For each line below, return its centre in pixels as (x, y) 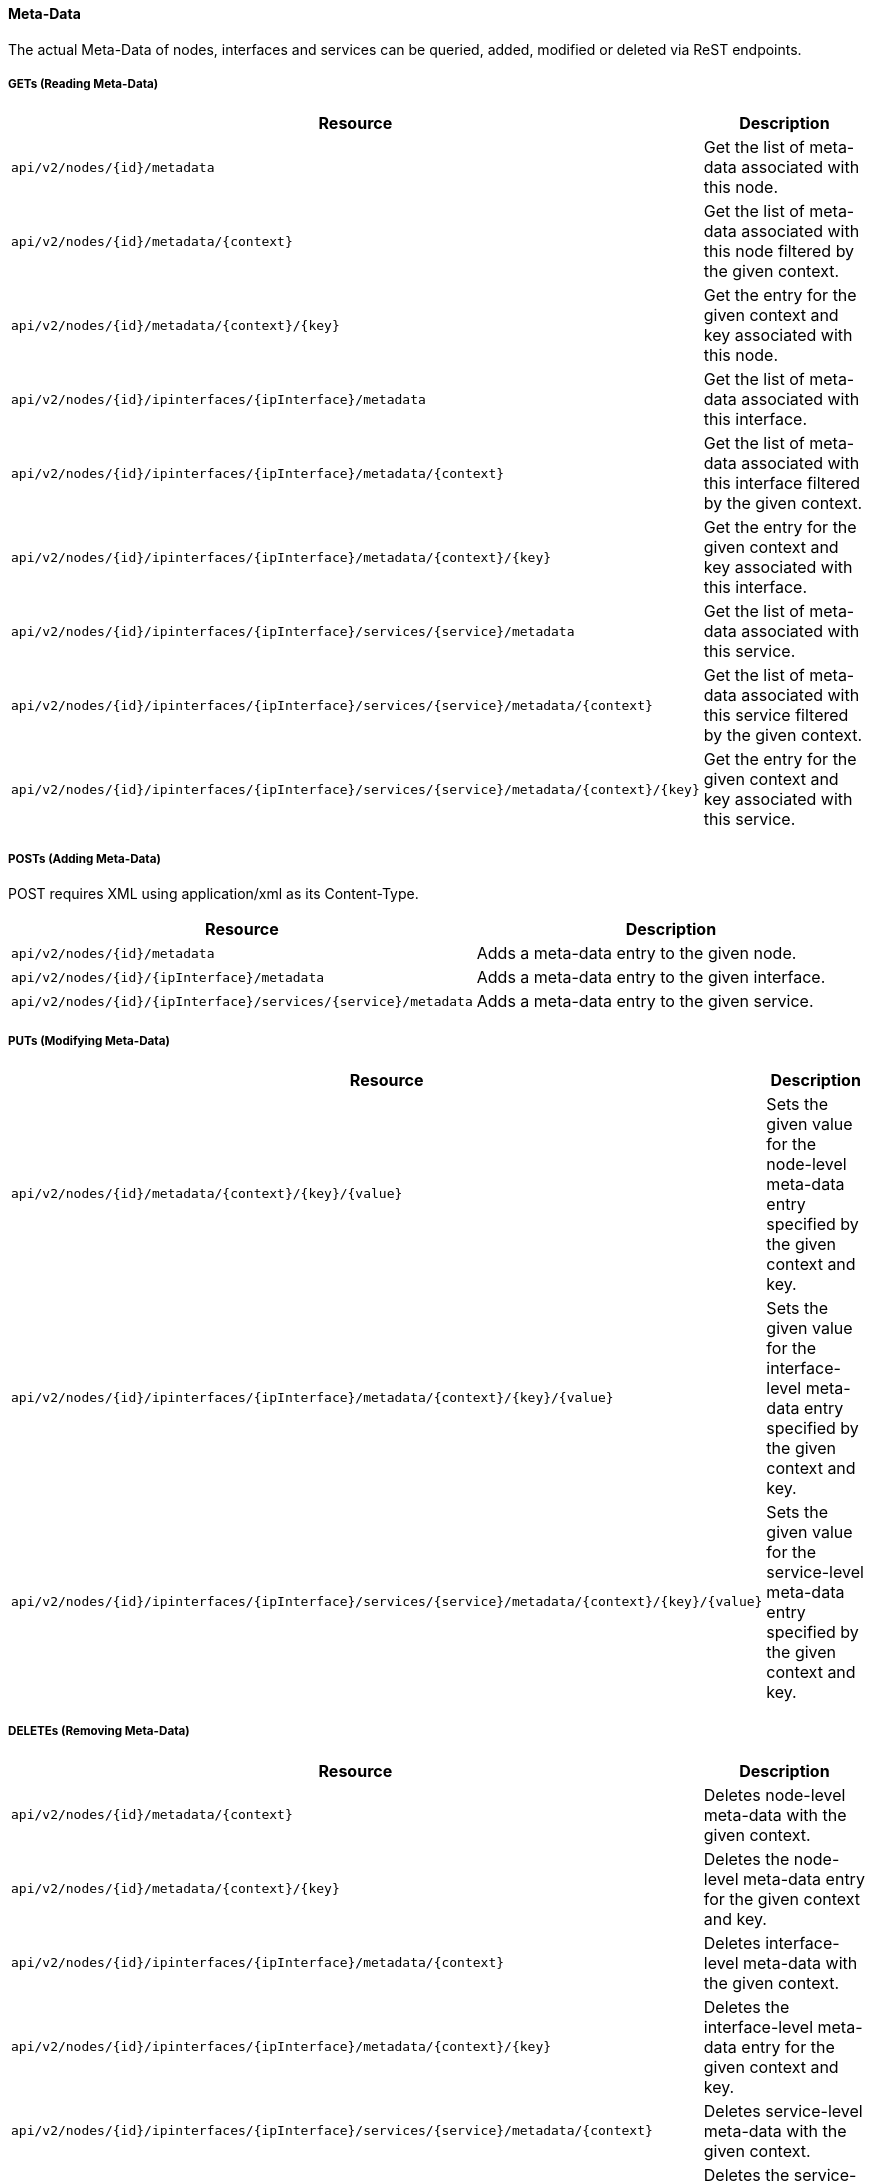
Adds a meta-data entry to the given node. (636, 953)
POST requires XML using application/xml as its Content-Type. (213, 894)
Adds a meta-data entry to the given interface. (651, 977)
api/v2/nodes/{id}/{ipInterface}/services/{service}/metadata (242, 1001)
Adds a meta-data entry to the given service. (645, 1001)
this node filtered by (779, 251)
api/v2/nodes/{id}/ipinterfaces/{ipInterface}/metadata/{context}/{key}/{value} (312, 1398)
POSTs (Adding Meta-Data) (84, 858)
